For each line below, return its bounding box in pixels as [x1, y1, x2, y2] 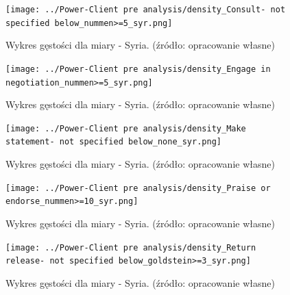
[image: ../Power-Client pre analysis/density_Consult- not [5, 5, 286, 14]
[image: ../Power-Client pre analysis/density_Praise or [5, 183, 271, 193]
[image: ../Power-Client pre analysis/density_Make [5, 123, 246, 133]
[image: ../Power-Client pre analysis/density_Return [5, 242, 256, 253]
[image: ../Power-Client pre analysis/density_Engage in [5, 64, 271, 74]
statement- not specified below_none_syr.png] [5, 137, 221, 147]
